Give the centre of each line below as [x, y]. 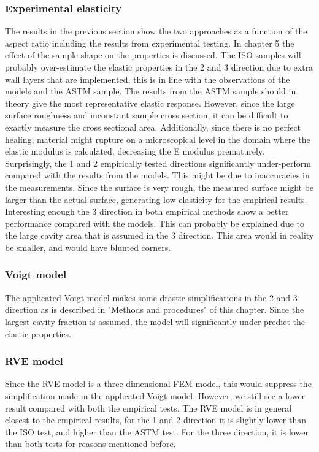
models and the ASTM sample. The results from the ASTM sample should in [151, 91]
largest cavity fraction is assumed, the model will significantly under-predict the [155, 321]
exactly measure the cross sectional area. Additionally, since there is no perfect [153, 127]
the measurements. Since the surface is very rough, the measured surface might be [159, 187]
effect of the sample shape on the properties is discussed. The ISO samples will [153, 55]
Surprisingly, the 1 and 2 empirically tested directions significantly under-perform [158, 163]
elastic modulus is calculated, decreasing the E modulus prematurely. [135, 151]
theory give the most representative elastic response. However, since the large [150, 103]
